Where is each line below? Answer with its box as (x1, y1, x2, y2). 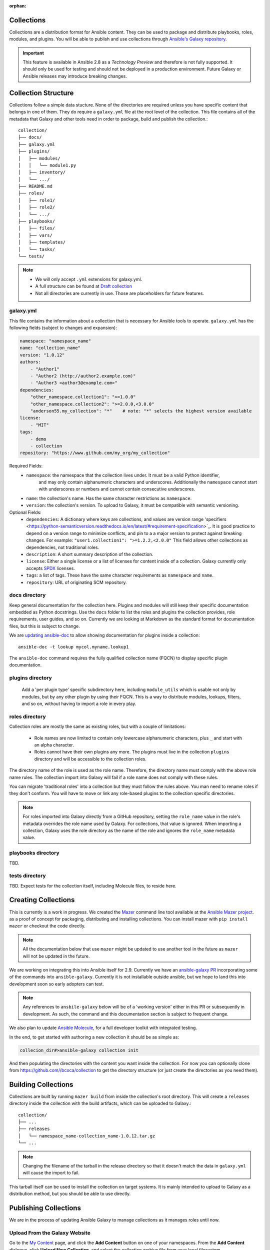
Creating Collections (9, 895, 75, 904)
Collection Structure (9, 88, 74, 97)
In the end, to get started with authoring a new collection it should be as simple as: (9, 1034, 179, 1040)
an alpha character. (34, 742, 74, 748)
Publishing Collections (9, 1204, 81, 1212)
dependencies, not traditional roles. (26, 544, 99, 550)
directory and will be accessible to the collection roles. (34, 755, 147, 762)
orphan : (9, 3, 26, 8)
